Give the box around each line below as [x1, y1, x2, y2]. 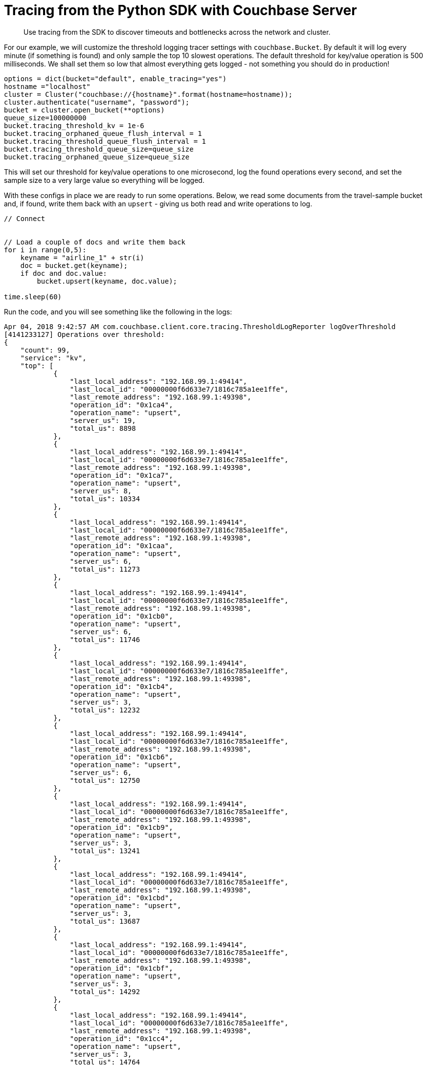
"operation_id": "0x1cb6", [69, 753, 173, 761]
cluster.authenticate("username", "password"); [4, 98, 190, 106]
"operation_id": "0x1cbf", [69, 964, 173, 972]
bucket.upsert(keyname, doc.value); [37, 277, 178, 285]
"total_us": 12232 [69, 706, 140, 714]
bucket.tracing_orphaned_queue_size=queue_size [4, 153, 190, 161]
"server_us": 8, [69, 487, 132, 495]
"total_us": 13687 [69, 917, 140, 925]
